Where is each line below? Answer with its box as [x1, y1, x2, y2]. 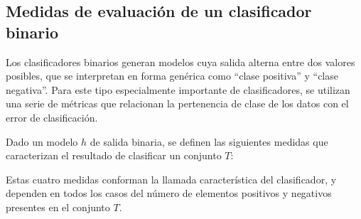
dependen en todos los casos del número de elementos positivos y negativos [6, 186, 332, 201]
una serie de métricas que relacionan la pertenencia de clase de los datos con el [6, 96, 349, 111]
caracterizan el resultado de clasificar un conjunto [6, 148, 222, 163]
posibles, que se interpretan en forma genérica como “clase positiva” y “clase [6, 68, 338, 83]
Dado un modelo [6, 134, 78, 149]
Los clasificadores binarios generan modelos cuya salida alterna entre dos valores [6, 54, 355, 69]
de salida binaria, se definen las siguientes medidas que [90, 134, 328, 149]
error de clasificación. [6, 109, 98, 124]
